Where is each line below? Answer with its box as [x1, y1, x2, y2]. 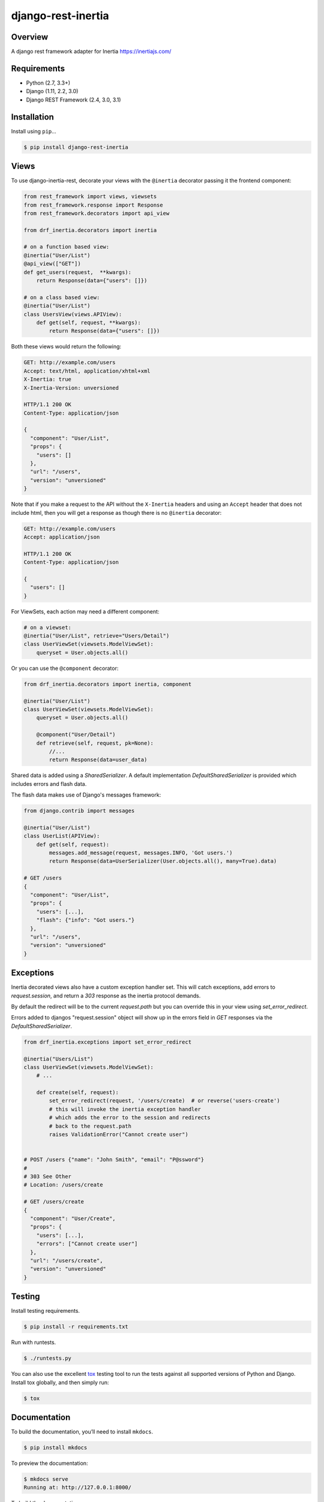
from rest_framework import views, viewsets [23, 193, 157, 200]
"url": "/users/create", [30, 1257, 103, 1264]
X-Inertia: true [23, 376, 72, 383]
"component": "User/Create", [30, 1215, 116, 1222]
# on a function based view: [23, 243, 110, 251]
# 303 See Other [23, 1173, 72, 1180]
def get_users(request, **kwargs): [23, 269, 132, 276]
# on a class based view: [23, 294, 100, 300]
